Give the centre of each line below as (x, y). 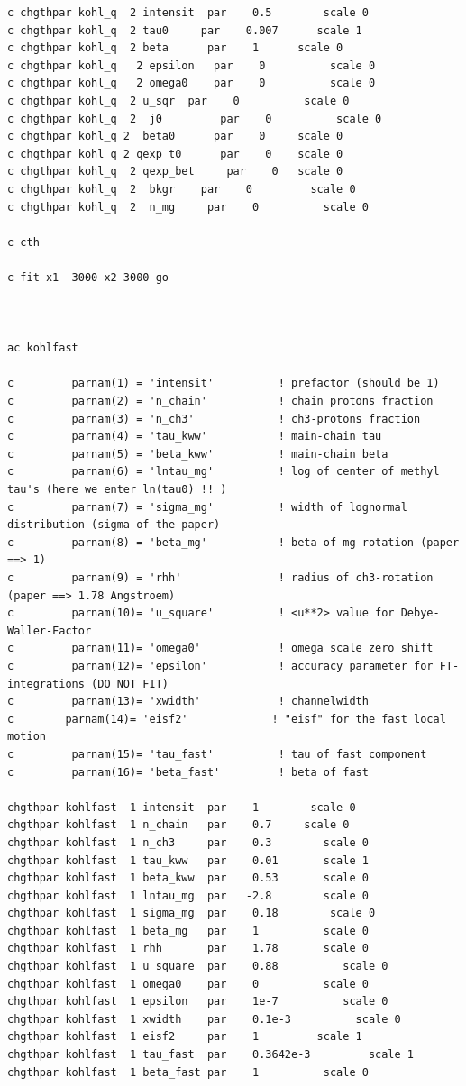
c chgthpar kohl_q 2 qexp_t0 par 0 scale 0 (175, 154)
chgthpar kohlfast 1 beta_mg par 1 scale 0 (188, 931)
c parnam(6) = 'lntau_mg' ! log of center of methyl (224, 472)
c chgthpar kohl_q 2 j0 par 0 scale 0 (195, 119)
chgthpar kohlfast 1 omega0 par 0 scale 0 (188, 984)
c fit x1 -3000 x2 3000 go (88, 277)
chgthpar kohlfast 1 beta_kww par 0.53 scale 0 (188, 878)
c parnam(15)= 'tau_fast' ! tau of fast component (217, 754)
